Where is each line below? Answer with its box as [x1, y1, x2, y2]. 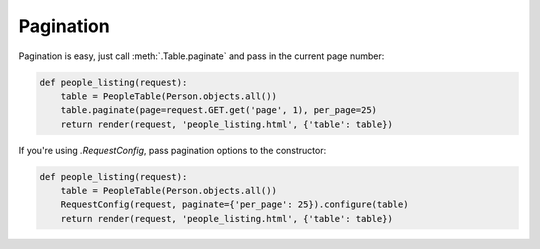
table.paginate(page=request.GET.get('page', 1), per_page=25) [60, 105, 378, 116]
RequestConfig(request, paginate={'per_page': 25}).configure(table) [60, 199, 409, 210]
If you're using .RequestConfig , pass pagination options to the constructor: [18, 144, 327, 156]
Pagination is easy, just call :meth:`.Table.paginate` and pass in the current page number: [18, 50, 385, 62]
